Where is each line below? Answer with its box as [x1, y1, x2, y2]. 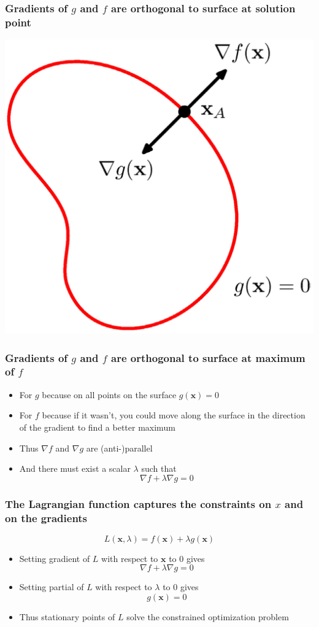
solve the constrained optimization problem [126, 610, 289, 623]
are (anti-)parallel [86, 441, 153, 454]
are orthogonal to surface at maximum [111, 350, 306, 365]
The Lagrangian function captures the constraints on [5, 496, 272, 511]
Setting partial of [19, 580, 84, 593]
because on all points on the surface [42, 388, 177, 401]
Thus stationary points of [19, 610, 115, 623]
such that [141, 462, 177, 475]
